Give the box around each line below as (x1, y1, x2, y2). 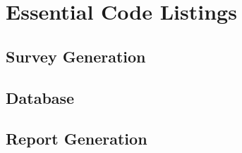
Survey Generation (6, 45, 146, 67)
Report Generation (6, 128, 147, 149)
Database (6, 86, 75, 108)
